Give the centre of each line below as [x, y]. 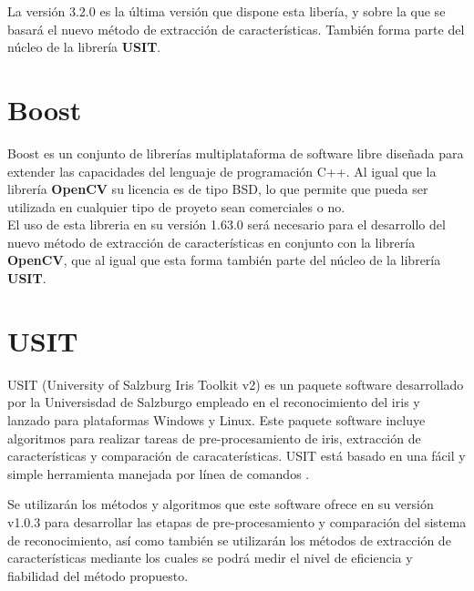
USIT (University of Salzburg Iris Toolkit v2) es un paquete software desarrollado [236, 384]
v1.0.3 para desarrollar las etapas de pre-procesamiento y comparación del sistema [237, 521]
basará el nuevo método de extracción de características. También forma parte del [236, 29]
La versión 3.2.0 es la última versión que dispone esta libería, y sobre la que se [227, 11]
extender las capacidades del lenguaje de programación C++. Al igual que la [222, 171]
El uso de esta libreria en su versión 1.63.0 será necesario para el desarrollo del [227, 224]
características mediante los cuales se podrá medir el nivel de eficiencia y [210, 558]
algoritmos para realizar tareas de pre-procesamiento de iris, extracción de [214, 438]
